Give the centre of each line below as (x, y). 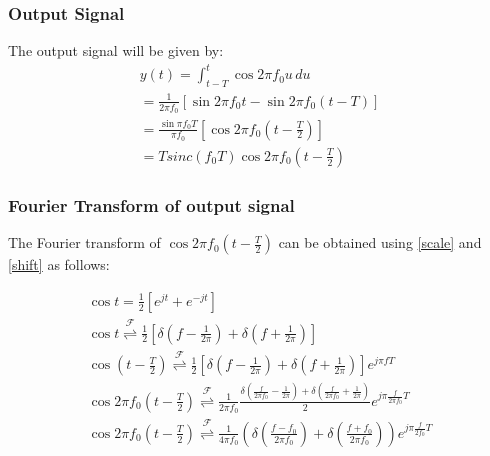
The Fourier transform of (84, 242)
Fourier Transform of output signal (151, 204)
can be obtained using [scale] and (380, 242)
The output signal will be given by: (116, 50)
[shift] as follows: (59, 264)
